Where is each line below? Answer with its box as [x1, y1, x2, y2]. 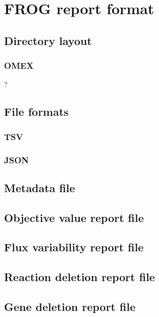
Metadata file [4, 179, 75, 195]
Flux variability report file [4, 239, 144, 255]
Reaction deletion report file [4, 269, 155, 285]
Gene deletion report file [4, 298, 136, 314]
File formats [4, 104, 69, 119]
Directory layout [4, 32, 92, 48]
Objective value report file [4, 209, 144, 225]
